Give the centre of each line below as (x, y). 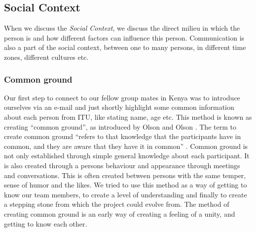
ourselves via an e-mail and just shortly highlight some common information (119, 107)
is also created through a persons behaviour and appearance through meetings (122, 165)
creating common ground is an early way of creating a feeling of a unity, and (120, 213)
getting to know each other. (46, 223)
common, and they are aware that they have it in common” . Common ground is (126, 146)
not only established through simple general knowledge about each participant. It (127, 156)
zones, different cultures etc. (46, 57)
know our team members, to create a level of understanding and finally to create (126, 194)
